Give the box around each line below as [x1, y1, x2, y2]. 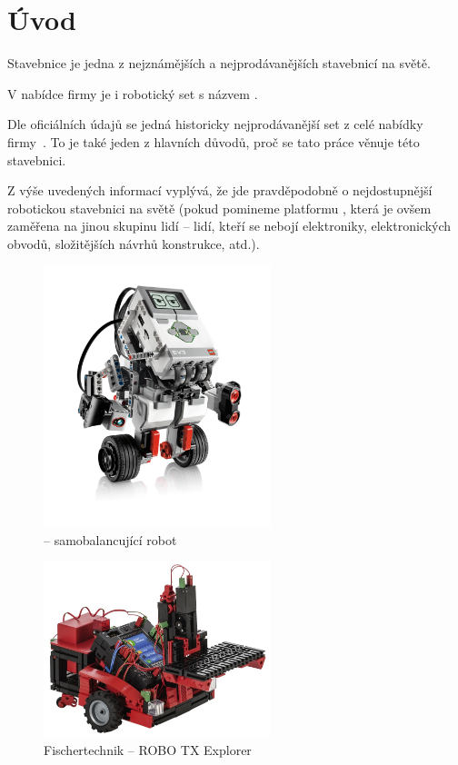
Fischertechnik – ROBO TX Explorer [44, 740, 252, 759]
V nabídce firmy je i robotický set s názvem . [7, 84, 258, 103]
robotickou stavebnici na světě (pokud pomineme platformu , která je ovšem [7, 198, 432, 217]
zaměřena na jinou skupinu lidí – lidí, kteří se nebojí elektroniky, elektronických [7, 216, 452, 235]
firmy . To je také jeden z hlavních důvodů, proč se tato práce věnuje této [7, 132, 420, 151]
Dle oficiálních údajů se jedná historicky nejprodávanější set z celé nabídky [7, 114, 423, 134]
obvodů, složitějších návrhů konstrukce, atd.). [7, 233, 260, 253]
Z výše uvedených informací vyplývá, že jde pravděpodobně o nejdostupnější [7, 181, 433, 200]
